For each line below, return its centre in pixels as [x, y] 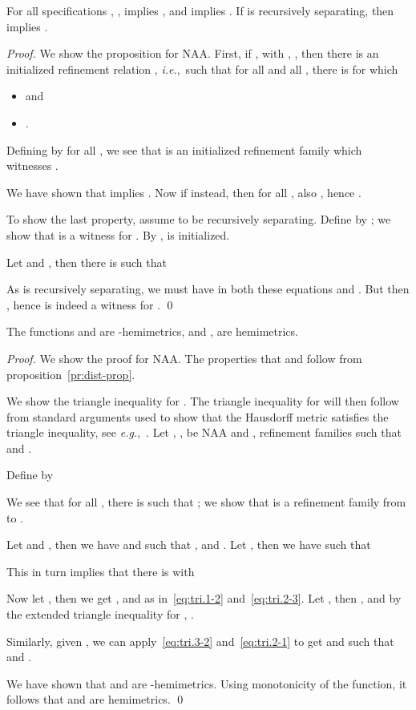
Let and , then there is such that [87, 262]
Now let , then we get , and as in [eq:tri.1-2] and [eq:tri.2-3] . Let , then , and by [204, 598]
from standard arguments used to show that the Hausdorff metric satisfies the [198, 416]
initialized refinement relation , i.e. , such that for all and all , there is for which [202, 69]
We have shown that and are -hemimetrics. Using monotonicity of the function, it [207, 683]
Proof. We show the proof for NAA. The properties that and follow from [184, 358]
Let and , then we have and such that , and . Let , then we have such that [189, 545]
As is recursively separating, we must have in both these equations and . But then [208, 289]
